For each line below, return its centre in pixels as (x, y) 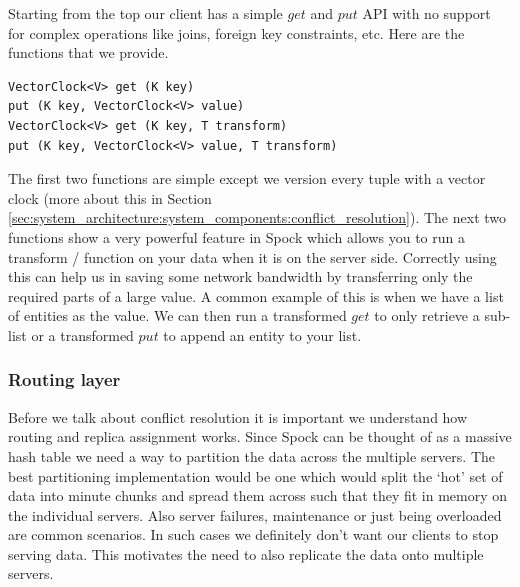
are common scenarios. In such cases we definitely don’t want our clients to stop (253, 534)
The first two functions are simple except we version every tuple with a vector (247, 178)
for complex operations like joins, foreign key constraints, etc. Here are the (236, 32)
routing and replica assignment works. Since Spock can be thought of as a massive (260, 436)
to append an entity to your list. (262, 334)
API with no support (426, 13)
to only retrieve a (427, 315)
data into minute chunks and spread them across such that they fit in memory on (258, 495)
